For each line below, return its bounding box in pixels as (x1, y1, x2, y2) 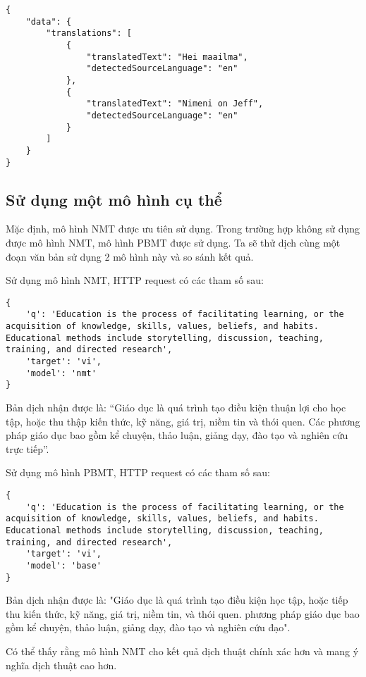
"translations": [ (46, 28, 132, 39)
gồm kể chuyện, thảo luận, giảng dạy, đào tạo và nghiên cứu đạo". (6, 620, 291, 635)
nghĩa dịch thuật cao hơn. (6, 657, 117, 672)
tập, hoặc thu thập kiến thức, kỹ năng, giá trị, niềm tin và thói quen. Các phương (6, 414, 360, 428)
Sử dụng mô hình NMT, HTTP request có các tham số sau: (6, 273, 264, 287)
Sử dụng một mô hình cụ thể (6, 188, 222, 210)
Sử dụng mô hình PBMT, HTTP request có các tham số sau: (6, 465, 270, 480)
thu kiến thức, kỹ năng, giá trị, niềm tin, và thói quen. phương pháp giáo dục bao (6, 606, 360, 621)
